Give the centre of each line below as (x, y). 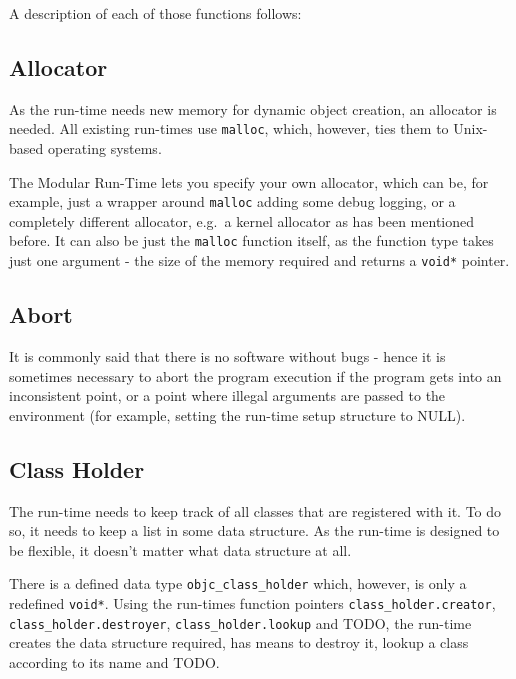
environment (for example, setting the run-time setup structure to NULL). (237, 414)
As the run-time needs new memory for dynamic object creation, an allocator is (253, 108)
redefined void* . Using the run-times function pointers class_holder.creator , (252, 603)
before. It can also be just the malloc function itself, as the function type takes (251, 240)
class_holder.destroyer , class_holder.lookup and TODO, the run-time (240, 622)
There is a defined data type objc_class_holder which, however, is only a (238, 583)
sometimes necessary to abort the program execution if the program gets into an (255, 375)
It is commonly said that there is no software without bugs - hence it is (227, 356)
